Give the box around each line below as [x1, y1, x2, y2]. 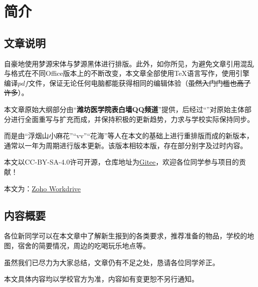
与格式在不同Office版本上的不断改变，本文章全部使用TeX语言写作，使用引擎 [4, 68, 250, 78]
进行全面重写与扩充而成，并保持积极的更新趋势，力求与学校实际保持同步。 [10, 114, 254, 124]
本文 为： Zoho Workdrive [4, 183, 81, 193]
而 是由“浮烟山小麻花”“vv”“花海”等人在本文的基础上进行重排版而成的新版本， [4, 130, 254, 141]
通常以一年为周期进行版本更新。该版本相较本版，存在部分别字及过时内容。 [4, 140, 247, 150]
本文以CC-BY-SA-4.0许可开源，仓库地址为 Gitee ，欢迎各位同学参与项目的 [4, 157, 239, 167]
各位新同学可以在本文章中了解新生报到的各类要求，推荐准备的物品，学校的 [4, 230, 247, 241]
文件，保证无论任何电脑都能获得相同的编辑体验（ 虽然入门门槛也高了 [28, 77, 251, 88]
